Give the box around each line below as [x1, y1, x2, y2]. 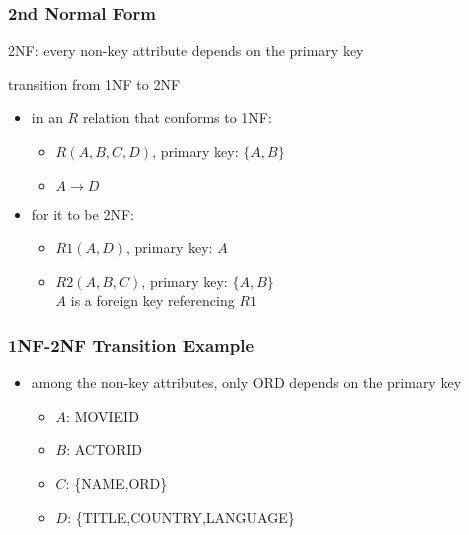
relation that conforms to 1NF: [82, 107, 272, 128]
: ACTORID [66, 439, 143, 460]
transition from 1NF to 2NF [8, 73, 181, 94]
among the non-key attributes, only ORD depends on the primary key [31, 372, 462, 393]
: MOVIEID [66, 405, 139, 426]
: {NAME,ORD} [65, 472, 168, 493]
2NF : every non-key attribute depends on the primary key [8, 40, 364, 61]
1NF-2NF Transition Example [8, 332, 255, 357]
